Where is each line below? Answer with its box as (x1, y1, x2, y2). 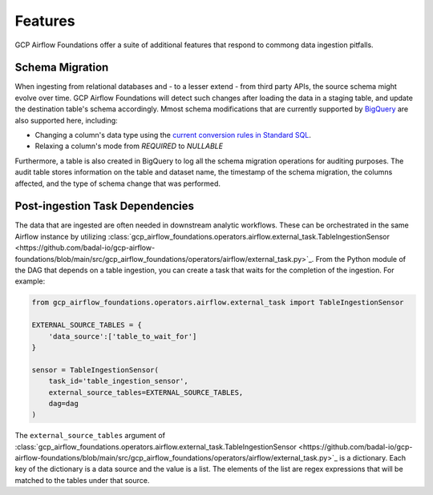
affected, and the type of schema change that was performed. (14, 179, 221, 188)
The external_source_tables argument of (14, 431, 166, 441)
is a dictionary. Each (339, 453, 407, 463)
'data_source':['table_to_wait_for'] (48, 332, 197, 340)
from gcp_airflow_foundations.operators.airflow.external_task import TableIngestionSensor (31, 298, 404, 308)
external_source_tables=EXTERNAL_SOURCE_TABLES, (48, 388, 244, 396)
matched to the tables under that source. (14, 475, 150, 485)
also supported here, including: (14, 115, 118, 125)
